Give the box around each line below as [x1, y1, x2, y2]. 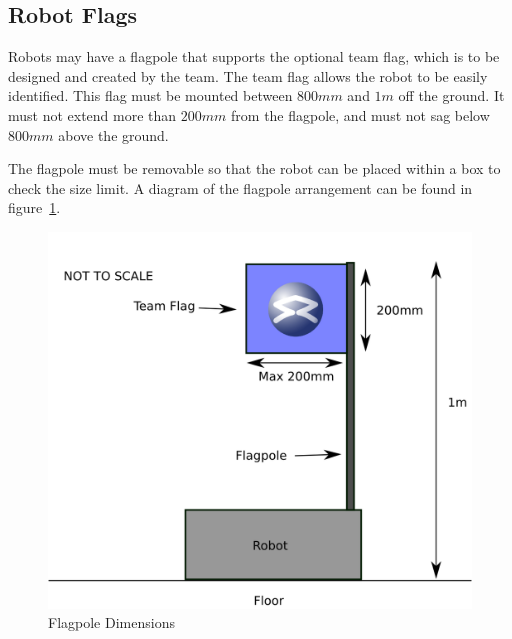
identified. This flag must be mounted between [8, 85, 293, 106]
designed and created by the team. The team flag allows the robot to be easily [8, 65, 488, 86]
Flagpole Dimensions [48, 612, 175, 633]
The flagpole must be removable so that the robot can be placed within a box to [8, 158, 501, 179]
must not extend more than [8, 104, 177, 125]
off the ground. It [398, 85, 505, 106]
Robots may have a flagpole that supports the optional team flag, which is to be [8, 46, 500, 67]
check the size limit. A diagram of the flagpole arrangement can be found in [8, 177, 473, 198]
